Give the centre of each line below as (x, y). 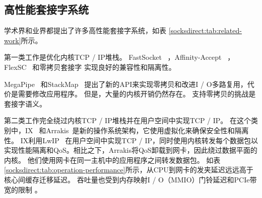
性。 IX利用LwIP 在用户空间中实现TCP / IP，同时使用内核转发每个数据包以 (131, 140)
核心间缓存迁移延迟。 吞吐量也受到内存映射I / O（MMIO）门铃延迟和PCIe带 (130, 179)
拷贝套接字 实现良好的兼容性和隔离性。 (111, 67)
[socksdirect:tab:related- (205, 30)
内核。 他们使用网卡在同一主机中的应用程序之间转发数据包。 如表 (112, 160)
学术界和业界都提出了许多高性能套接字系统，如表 (85, 30)
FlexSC (15, 67)
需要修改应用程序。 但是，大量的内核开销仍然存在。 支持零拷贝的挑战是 (137, 94)
